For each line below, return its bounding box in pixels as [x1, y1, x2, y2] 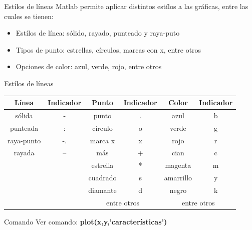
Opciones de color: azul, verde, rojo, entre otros [16, 61, 162, 72]
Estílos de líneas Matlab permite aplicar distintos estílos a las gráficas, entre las [4, 1, 248, 11]
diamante [88, 184, 117, 195]
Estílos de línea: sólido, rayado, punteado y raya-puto [16, 28, 180, 38]
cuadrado [88, 172, 117, 183]
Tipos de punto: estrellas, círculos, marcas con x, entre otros [16, 44, 201, 55]
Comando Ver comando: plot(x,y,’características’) [4, 216, 167, 226]
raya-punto [8, 135, 41, 145]
